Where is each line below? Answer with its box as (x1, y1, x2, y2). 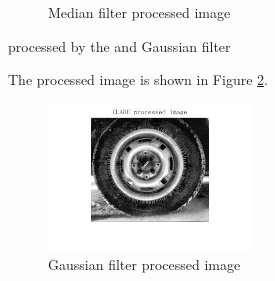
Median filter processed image (48, 2, 231, 22)
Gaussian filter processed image (48, 253, 241, 274)
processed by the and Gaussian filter (8, 35, 231, 56)
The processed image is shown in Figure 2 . (8, 69, 268, 90)
